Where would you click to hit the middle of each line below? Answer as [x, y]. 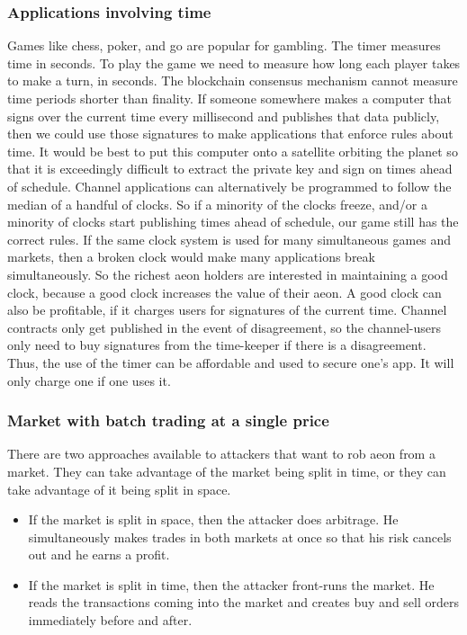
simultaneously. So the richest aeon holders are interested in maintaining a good [228, 274]
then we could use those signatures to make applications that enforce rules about [230, 134]
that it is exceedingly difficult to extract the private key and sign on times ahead [230, 169]
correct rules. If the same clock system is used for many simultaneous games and [229, 239]
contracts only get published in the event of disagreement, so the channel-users [224, 327]
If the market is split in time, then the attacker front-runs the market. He [231, 584]
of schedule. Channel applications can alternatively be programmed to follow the [229, 186]
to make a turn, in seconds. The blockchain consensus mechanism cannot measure [233, 80]
